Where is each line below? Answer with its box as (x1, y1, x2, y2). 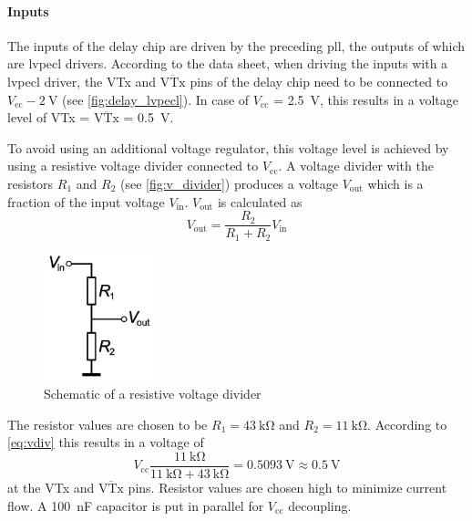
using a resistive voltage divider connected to (7, 156, 259, 175)
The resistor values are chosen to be (7, 414, 208, 433)
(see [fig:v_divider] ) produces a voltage (119, 173, 339, 193)
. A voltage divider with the (278, 156, 434, 175)
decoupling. (288, 495, 352, 515)
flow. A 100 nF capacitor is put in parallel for (7, 495, 264, 515)
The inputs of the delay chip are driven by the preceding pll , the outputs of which (7, 36, 465, 55)
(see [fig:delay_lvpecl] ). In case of (62, 89, 250, 109)
